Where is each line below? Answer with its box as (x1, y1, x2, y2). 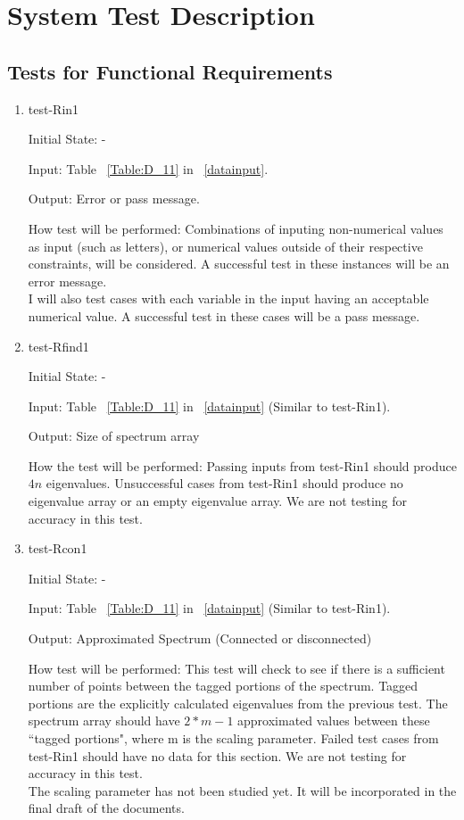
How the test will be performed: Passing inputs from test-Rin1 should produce (28, 456, 457, 475)
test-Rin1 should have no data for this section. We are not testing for (28, 746, 407, 765)
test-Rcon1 (28, 539, 87, 558)
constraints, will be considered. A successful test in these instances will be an (28, 254, 450, 273)
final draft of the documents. (28, 799, 185, 817)
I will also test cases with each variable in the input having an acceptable (28, 289, 429, 308)
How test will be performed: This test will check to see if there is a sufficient (28, 658, 445, 677)
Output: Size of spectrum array (28, 427, 200, 445)
